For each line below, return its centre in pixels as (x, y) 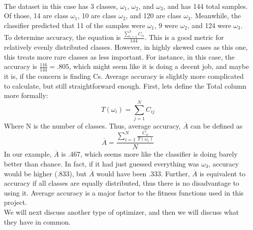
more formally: (26, 95)
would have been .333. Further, (143, 173)
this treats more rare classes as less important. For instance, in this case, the (119, 56)
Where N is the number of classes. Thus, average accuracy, (93, 125)
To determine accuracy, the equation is (63, 37)
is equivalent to (222, 173)
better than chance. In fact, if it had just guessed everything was (102, 163)
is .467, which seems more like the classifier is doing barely (149, 154)
